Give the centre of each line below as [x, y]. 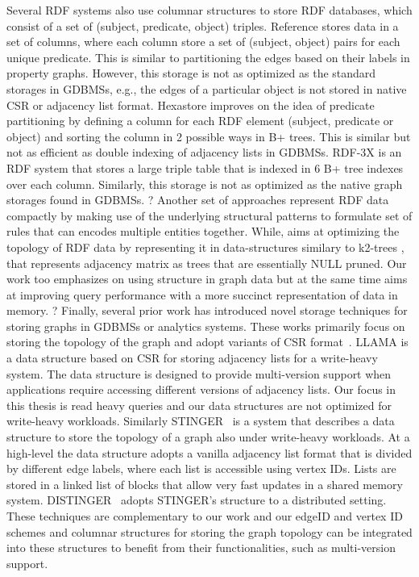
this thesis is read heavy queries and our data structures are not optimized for [199, 405]
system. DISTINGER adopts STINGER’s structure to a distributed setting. [197, 500]
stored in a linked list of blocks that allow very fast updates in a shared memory [205, 484]
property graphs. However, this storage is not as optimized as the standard [191, 73]
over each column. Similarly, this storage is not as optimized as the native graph [205, 184]
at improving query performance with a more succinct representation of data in [202, 294]
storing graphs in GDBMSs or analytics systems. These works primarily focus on [206, 326]
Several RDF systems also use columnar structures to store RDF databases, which [209, 10]
